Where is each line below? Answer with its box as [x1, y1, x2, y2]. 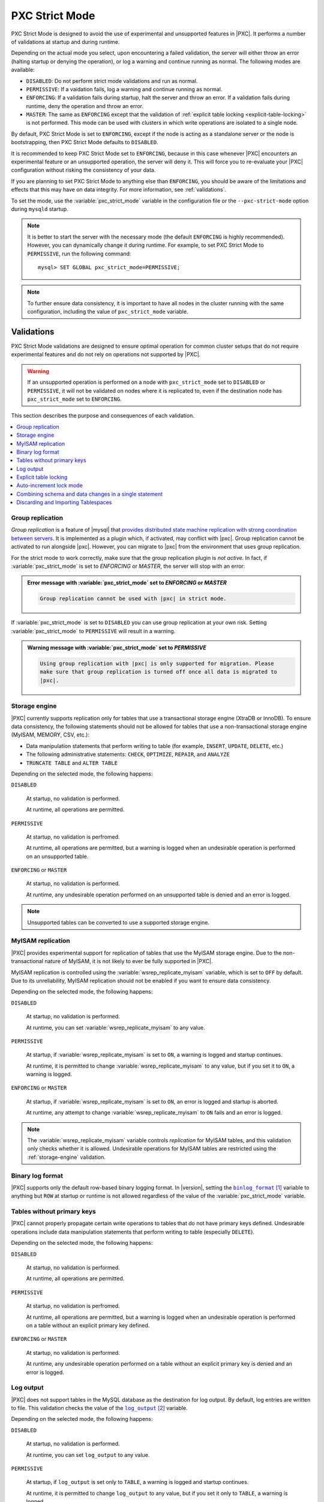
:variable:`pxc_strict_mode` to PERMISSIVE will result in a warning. [11, 627, 176, 634]
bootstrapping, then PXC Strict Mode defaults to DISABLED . [11, 139, 158, 146]
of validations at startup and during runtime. [11, 38, 120, 45]
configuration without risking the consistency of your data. [11, 166, 156, 174]
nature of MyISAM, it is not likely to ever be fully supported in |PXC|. [44, 958, 213, 965]
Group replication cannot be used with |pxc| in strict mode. [40, 595, 227, 602]
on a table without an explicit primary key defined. [26, 1322, 150, 1329]
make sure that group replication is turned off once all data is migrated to [40, 669, 277, 675]
